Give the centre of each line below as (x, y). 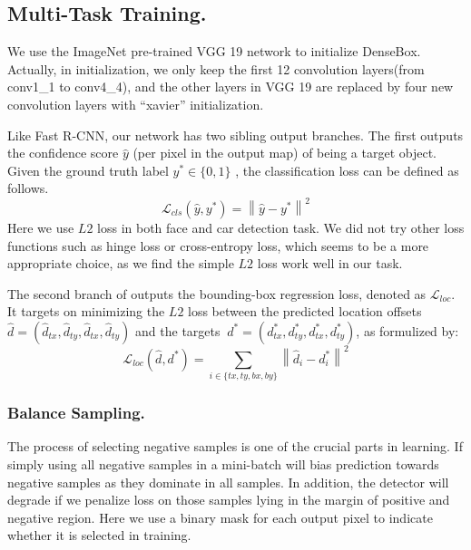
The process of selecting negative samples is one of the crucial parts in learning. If (235, 446)
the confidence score (63, 153)
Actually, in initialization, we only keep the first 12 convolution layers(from (216, 68)
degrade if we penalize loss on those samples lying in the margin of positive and (229, 500)
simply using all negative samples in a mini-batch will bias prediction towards (223, 463)
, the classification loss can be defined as (347, 170)
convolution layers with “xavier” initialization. (136, 104)
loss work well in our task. (330, 263)
